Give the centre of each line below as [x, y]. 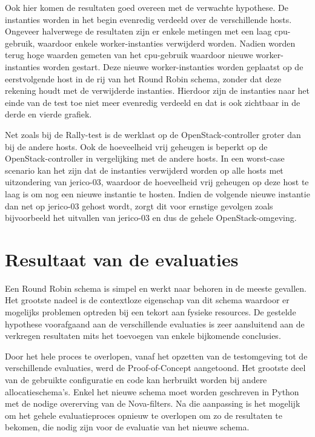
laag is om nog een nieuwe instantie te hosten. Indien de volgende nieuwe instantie [157, 193]
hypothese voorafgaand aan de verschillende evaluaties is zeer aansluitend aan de [155, 324]
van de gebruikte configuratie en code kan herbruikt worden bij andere [136, 379]
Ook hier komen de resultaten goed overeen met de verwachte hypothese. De [147, 7]
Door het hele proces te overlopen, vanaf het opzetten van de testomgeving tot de [156, 356]
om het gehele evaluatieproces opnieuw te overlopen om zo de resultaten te [144, 415]
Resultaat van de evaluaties [122, 259]
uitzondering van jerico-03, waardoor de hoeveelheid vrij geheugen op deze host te [157, 182]
